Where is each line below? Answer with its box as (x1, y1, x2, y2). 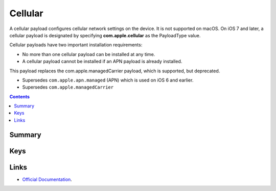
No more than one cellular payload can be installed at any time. (22, 51, 155, 57)
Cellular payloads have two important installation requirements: (9, 42, 143, 48)
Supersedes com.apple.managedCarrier (22, 84, 114, 90)
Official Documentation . (22, 176, 73, 182)
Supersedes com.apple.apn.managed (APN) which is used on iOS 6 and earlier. (22, 77, 194, 83)
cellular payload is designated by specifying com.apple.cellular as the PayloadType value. (9, 32, 201, 38)
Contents (9, 93, 30, 99)
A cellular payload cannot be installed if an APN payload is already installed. (22, 59, 182, 65)
